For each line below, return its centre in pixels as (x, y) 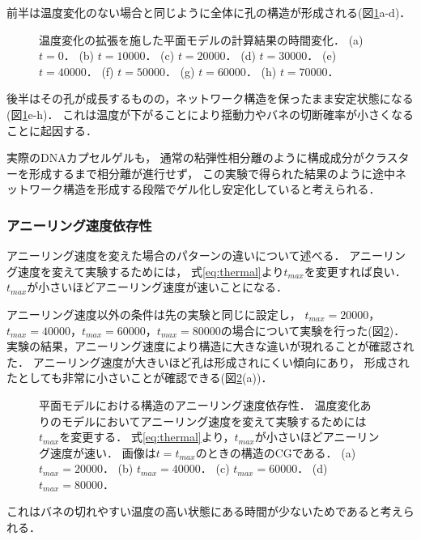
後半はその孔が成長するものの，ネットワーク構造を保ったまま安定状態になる (210, 98)
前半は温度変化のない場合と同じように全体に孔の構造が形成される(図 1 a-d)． (209, 12)
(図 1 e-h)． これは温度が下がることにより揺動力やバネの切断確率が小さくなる (210, 114)
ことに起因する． (52, 130)
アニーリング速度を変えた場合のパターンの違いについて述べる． (176, 255)
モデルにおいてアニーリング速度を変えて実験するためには (214, 421)
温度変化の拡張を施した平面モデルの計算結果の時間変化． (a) (201, 39)
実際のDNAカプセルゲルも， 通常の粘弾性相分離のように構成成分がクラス (202, 157)
